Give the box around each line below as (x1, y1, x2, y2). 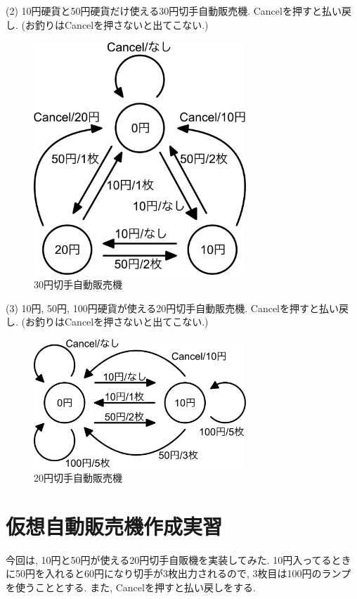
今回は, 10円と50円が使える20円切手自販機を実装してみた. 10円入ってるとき (6, 552, 351, 567)
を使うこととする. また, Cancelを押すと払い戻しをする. (6, 579, 256, 594)
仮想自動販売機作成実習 (6, 511, 223, 540)
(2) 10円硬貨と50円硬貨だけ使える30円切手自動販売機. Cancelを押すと (6, 4, 322, 18)
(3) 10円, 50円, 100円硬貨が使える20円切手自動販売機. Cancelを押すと (6, 300, 320, 315)
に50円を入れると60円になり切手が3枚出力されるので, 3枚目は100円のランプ (6, 566, 351, 581)
